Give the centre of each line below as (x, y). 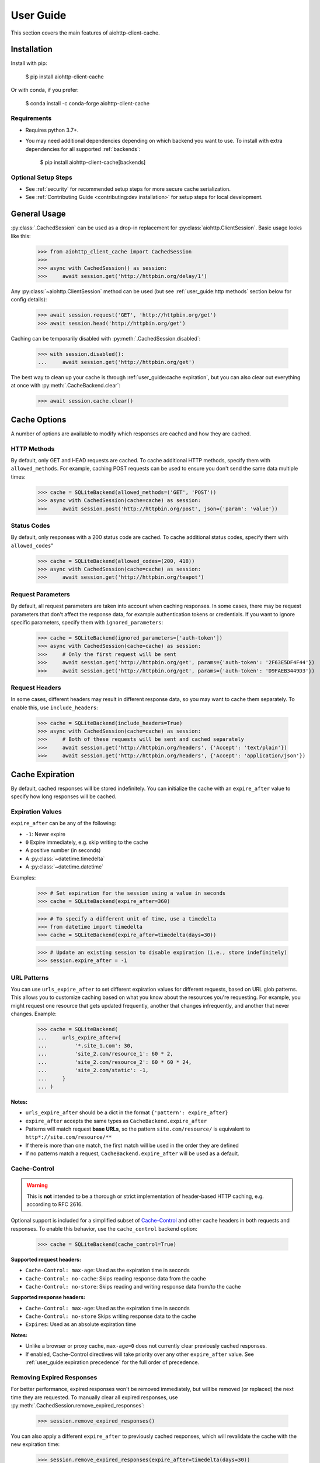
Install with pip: (29, 63)
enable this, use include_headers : (55, 708)
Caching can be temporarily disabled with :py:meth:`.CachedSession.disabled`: (106, 338)
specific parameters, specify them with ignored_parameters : (87, 622)
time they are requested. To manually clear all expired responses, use (94, 1397)
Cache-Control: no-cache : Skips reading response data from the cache (116, 1278)
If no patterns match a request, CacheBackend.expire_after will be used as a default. (132, 1153)
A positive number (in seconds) (63, 850)
